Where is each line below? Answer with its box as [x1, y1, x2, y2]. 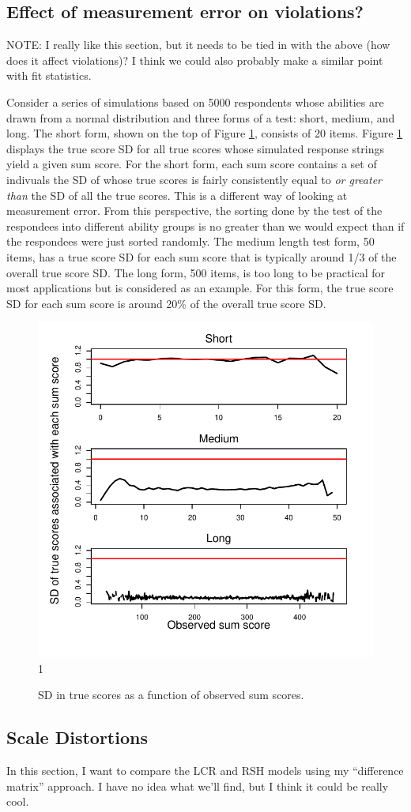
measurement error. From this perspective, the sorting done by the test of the [6, 202, 383, 219]
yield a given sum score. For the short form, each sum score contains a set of [6, 156, 377, 172]
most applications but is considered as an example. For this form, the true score [6, 280, 394, 296]
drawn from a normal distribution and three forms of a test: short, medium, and [6, 109, 395, 126]
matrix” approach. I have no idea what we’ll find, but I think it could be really [6, 777, 389, 794]
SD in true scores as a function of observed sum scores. [38, 686, 304, 703]
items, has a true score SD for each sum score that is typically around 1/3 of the [6, 248, 397, 265]
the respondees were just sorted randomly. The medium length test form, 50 [6, 233, 375, 250]
